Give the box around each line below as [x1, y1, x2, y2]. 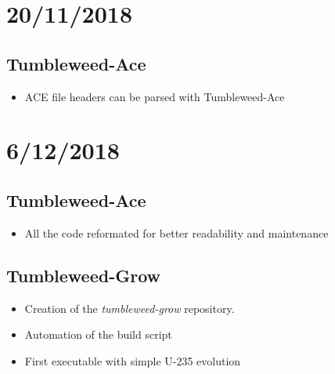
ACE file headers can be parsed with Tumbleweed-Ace [24, 88, 285, 104]
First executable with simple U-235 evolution [24, 352, 241, 369]
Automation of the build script [24, 326, 172, 343]
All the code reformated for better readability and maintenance [24, 224, 329, 241]
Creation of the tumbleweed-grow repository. [24, 300, 235, 316]
